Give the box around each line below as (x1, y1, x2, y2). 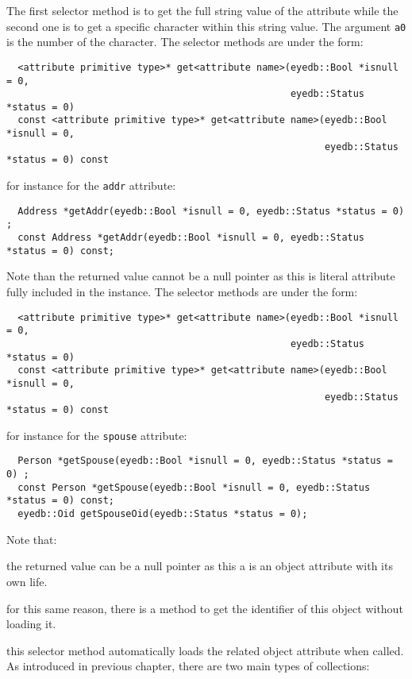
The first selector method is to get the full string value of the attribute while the (6, 2, 399, 18)
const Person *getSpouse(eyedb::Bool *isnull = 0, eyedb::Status (17, 481, 371, 493)
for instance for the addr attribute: (6, 177, 176, 194)
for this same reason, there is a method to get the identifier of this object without (6, 600, 403, 616)
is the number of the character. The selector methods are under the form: (6, 33, 364, 50)
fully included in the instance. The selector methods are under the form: (6, 283, 358, 299)
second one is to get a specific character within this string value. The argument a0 (6, 17, 406, 34)
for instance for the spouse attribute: (6, 426, 187, 443)
